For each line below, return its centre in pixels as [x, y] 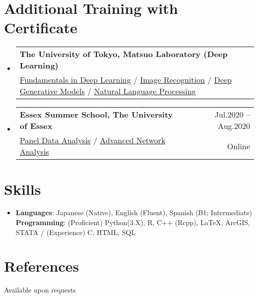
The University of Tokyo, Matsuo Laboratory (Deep [124, 54]
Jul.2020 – [232, 115]
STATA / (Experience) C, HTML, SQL [76, 232]
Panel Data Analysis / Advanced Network [93, 140]
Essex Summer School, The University [96, 115]
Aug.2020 [234, 126]
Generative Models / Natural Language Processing [108, 91]
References [42, 266]
